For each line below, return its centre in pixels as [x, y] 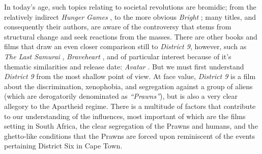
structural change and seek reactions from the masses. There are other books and [131, 36]
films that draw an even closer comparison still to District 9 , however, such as [125, 46]
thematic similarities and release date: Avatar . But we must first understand [124, 66]
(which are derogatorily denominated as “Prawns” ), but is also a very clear [121, 96]
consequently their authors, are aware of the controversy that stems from [118, 27]
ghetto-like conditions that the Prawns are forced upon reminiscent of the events [129, 136]
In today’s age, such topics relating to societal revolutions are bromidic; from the [130, 7]
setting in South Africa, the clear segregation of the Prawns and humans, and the [131, 126]
